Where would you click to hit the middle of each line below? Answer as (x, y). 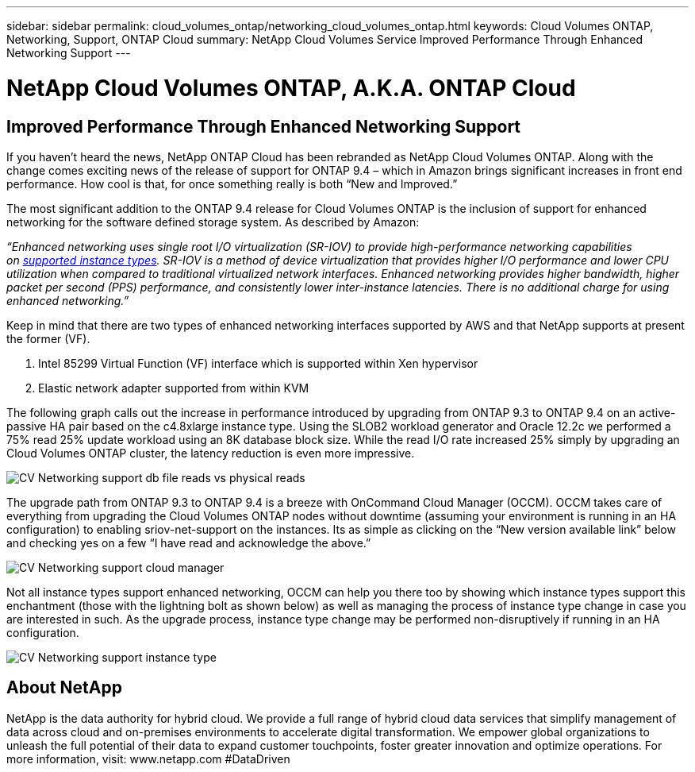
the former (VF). (48, 338)
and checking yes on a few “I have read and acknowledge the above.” (189, 542)
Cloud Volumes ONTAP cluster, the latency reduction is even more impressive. (211, 453)
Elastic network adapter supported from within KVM (174, 388)
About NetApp (64, 688)
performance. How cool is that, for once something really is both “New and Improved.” (232, 183)
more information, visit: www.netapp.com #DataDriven (148, 758)
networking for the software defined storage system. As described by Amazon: (213, 222)
